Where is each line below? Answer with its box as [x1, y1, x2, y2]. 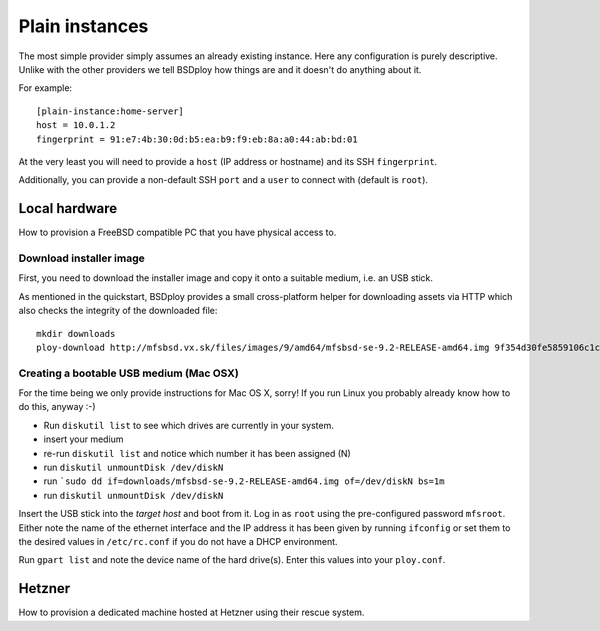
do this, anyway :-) [18, 401, 96, 413]
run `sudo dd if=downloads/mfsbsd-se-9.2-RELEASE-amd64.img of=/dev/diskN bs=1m [43, 475, 445, 487]
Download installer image [18, 251, 145, 265]
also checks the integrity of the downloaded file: [18, 305, 218, 317]
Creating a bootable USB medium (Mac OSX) [18, 366, 239, 380]
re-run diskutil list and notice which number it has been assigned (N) [43, 447, 352, 459]
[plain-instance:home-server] [36, 105, 185, 117]
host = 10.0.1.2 [36, 120, 116, 131]
